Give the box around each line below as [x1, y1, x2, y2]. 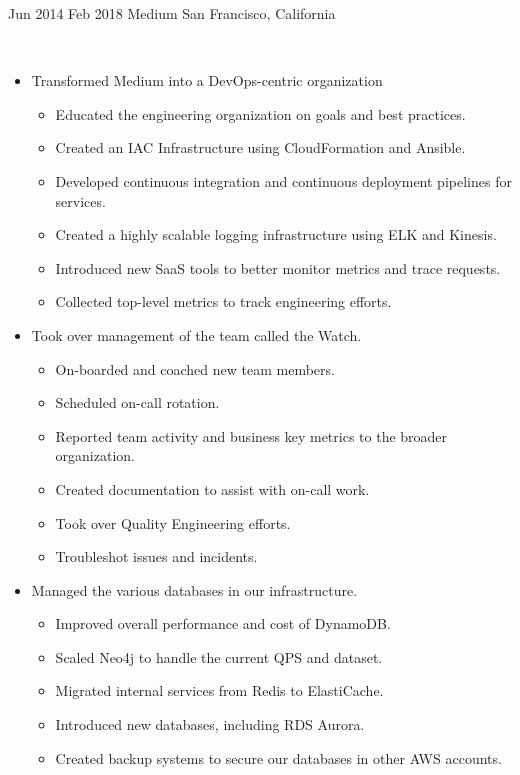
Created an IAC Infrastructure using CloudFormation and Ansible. [55, 137, 466, 158]
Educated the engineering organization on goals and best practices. [55, 103, 466, 124]
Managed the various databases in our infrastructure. [31, 579, 358, 600]
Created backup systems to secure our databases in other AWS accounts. [55, 747, 502, 768]
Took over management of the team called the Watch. [31, 324, 362, 345]
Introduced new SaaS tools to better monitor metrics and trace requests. [55, 257, 501, 278]
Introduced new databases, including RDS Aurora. [55, 714, 365, 735]
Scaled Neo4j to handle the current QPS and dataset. [55, 646, 383, 667]
